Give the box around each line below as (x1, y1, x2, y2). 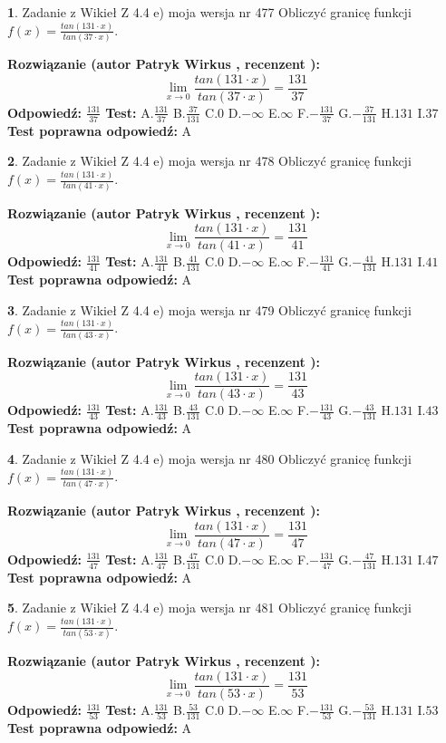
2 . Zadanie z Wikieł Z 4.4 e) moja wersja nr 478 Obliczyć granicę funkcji (7, 151, 412, 170)
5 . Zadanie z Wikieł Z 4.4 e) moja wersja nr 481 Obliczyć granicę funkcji (7, 598, 412, 617)
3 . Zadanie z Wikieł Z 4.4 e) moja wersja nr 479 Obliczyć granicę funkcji (7, 300, 412, 319)
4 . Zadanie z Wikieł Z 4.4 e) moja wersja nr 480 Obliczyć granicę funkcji (7, 449, 412, 468)
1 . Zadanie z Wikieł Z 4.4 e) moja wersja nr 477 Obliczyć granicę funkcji (7, 3, 412, 21)
